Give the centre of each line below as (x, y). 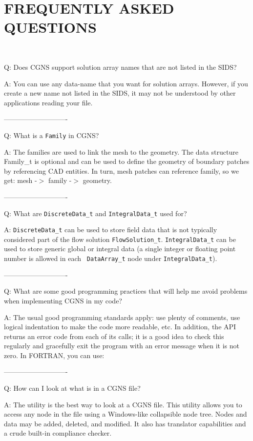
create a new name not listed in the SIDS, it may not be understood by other (120, 93)
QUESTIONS (50, 27)
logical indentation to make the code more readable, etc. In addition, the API (120, 327)
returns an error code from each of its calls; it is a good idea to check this (114, 336)
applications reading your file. (48, 102)
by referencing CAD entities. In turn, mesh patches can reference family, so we (121, 170)
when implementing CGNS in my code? (63, 300)
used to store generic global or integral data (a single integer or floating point (120, 249)
